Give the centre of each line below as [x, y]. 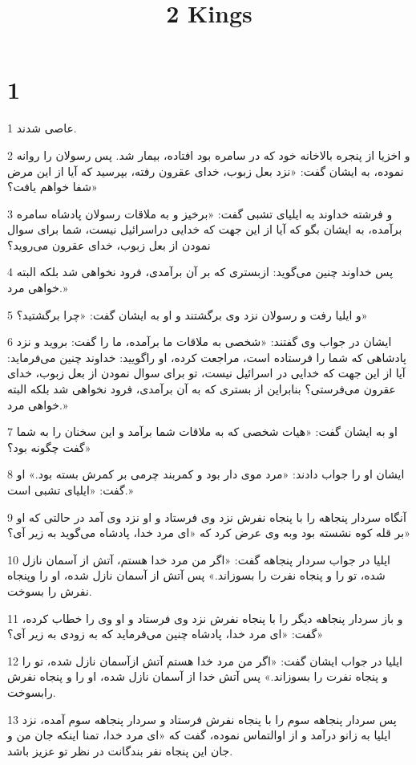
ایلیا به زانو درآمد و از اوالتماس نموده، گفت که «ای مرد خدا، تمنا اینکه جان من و [199, 735]
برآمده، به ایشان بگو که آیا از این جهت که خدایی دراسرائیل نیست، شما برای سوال [205, 229]
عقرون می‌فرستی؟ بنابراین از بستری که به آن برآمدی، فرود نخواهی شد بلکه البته [202, 389]
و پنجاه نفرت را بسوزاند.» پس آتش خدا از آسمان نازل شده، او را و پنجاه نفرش [198, 676]
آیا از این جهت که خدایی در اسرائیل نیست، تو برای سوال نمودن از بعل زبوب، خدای [206, 373]
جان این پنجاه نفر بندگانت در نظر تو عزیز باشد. [120, 750]
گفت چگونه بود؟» [49, 447]
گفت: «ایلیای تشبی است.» [71, 490]
